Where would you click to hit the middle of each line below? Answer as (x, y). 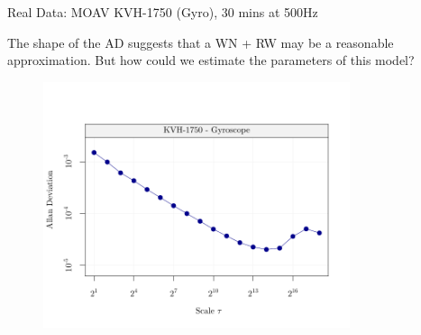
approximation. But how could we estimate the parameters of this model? (211, 60)
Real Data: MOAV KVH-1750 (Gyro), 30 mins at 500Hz (163, 12)
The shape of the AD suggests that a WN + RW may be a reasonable (201, 42)
